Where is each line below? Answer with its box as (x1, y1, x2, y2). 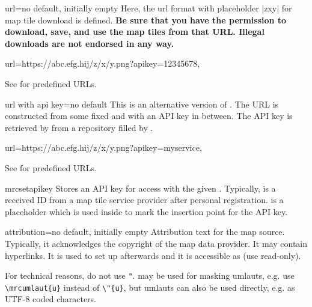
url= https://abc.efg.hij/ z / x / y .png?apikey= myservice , (5, 141, 202, 154)
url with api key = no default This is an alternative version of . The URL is (5, 97, 279, 110)
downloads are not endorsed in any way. (5, 37, 174, 49)
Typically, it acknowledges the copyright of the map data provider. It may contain (5, 237, 308, 249)
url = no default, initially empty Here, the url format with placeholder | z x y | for (5, 2, 292, 14)
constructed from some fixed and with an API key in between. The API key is (5, 109, 293, 122)
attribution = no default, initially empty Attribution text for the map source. (5, 225, 285, 238)
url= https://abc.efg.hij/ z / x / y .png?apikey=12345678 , (5, 57, 200, 70)
